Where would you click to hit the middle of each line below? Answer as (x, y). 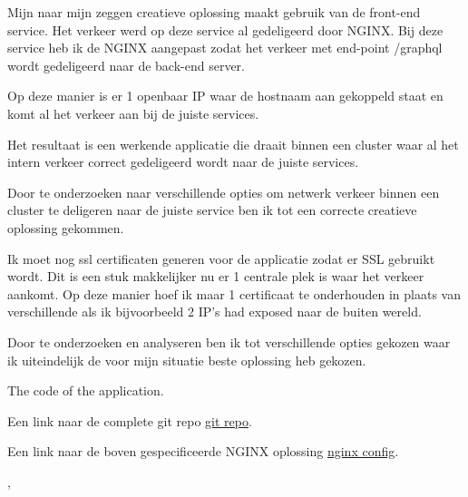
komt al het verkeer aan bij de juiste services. (133, 113)
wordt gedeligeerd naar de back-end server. (126, 65)
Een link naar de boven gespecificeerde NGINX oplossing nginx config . (203, 451)
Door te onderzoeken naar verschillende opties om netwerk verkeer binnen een (224, 192)
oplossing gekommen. (66, 227)
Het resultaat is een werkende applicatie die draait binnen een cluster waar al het (233, 144)
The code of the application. (86, 390)
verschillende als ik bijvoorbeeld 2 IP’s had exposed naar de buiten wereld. (214, 312)
